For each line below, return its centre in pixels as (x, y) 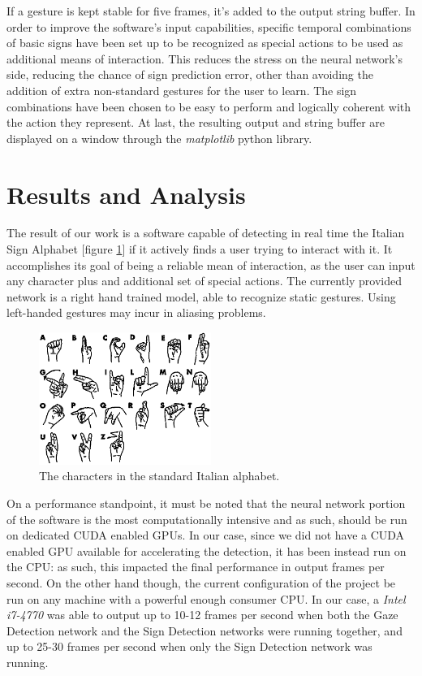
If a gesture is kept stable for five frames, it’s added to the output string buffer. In (211, 11)
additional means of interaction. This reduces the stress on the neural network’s (205, 58)
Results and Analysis (126, 194)
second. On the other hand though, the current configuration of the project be (201, 582)
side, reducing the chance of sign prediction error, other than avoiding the (190, 74)
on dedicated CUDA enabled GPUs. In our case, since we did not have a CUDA (206, 535)
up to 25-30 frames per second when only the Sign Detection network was (189, 646)
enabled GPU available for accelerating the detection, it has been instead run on (207, 550)
